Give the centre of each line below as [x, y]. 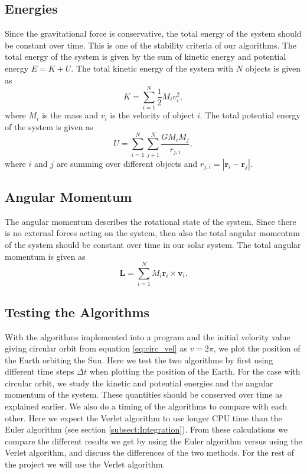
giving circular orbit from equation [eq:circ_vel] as [96, 348]
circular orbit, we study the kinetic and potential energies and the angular [139, 383]
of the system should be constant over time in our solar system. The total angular [153, 244]
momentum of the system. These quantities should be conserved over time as [144, 394]
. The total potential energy [251, 115]
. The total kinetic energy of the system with [152, 68]
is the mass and [70, 115]
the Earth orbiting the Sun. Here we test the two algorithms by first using [139, 359]
